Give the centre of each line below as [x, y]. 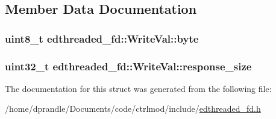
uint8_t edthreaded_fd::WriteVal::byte [102, 38]
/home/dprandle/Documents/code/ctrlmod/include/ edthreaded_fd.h [133, 108]
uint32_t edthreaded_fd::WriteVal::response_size [128, 66]
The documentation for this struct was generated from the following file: [138, 88]
